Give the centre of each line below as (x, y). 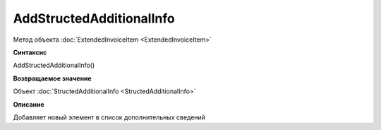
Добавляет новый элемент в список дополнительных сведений (109, 117)
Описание (29, 104)
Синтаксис (30, 52)
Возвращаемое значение (52, 78)
